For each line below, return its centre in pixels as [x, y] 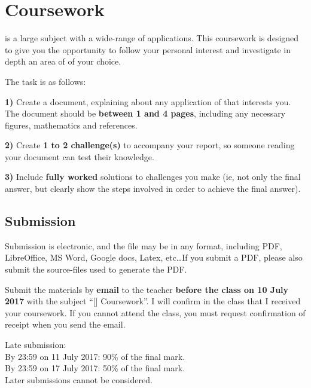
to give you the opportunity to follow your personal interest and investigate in [148, 49]
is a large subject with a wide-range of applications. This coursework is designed [152, 38]
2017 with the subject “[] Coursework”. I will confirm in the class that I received [153, 301]
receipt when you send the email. [65, 324]
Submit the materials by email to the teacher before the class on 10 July [147, 289]
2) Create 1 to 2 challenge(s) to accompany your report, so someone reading [150, 145]
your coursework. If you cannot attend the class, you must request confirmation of [155, 312]
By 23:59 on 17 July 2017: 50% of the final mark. [95, 368]
